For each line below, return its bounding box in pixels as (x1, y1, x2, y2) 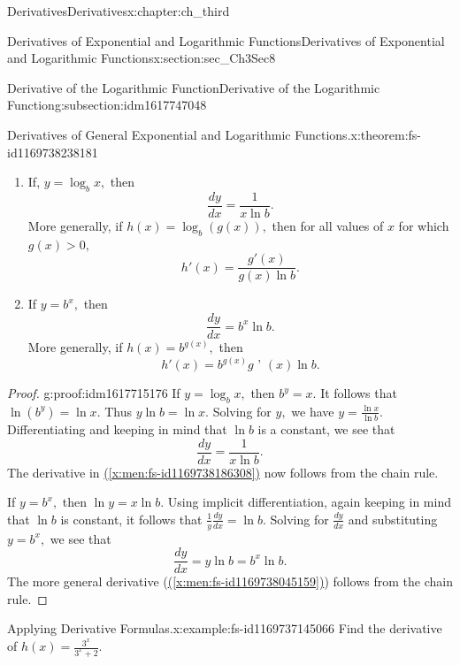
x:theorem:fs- (350, 125, 421, 143)
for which (398, 217, 449, 235)
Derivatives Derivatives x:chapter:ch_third (7, 2, 230, 19)
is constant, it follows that (60, 509, 203, 528)
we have (291, 401, 334, 420)
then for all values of (272, 217, 384, 235)
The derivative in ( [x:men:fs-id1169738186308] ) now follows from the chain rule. (7, 462, 439, 481)
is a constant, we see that (257, 419, 395, 438)
